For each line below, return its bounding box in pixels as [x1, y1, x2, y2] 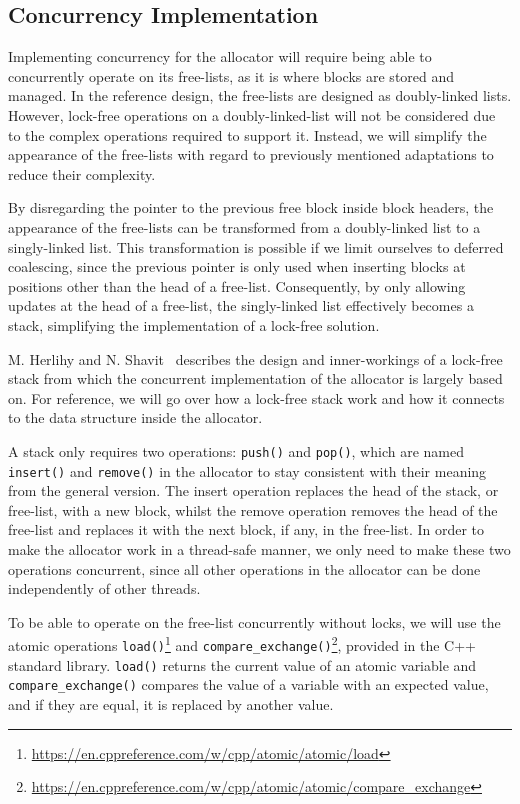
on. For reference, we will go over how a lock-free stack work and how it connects [8, 387, 505, 408]
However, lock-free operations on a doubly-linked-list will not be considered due [8, 104, 496, 125]
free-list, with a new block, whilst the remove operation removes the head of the [8, 499, 498, 520]
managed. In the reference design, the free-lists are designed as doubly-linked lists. [8, 85, 512, 106]
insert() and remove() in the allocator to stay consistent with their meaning [8, 460, 487, 481]
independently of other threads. [8, 578, 201, 599]
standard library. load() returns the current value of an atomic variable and [8, 654, 477, 675]
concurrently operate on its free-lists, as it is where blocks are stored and [8, 65, 455, 86]
